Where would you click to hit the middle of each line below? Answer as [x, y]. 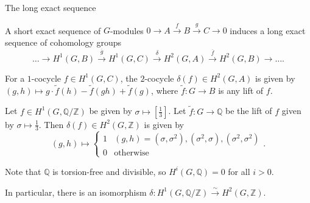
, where [164, 90]
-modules [127, 30]
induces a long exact [268, 30]
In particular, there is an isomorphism [76, 192]
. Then [51, 124]
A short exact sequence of [53, 30]
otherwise [132, 153]
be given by [111, 111]
